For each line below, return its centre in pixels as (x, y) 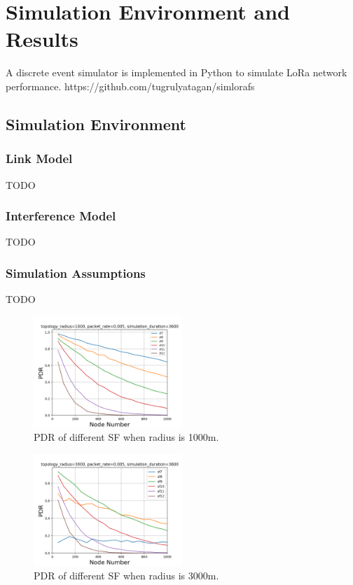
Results (42, 39)
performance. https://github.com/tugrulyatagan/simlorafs (130, 86)
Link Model (39, 158)
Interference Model (61, 216)
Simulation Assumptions (76, 273)
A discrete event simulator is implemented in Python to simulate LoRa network (176, 72)
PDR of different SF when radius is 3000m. (126, 575)
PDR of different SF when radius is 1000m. (126, 437)
